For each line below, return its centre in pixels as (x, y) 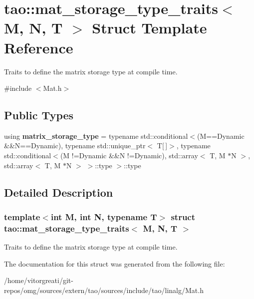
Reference (39, 47)
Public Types (39, 115)
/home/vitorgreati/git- (39, 280)
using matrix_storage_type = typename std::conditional (96, 136)
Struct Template (149, 28)
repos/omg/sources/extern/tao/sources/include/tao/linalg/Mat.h (104, 290)
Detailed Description (59, 192)
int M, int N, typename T (104, 216)
